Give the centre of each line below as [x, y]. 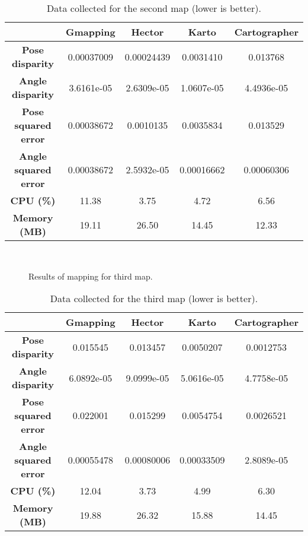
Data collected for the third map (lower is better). [154, 299]
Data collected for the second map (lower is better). [154, 8]
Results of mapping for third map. [91, 276]
